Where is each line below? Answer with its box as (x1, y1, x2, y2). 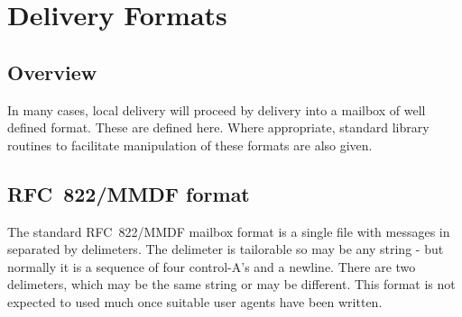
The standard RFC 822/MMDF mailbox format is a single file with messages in (7, 222, 450, 240)
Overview (7, 58, 97, 86)
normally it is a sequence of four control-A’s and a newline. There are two (7, 257, 416, 276)
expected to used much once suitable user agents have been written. (7, 292, 383, 311)
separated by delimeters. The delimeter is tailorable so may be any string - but (7, 240, 444, 258)
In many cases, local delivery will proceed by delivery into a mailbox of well (7, 100, 426, 119)
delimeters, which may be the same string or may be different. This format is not (7, 275, 456, 294)
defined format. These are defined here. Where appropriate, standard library (7, 118, 430, 137)
